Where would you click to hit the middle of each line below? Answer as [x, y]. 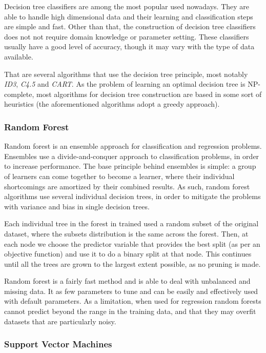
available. [19, 56]
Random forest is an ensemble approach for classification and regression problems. [133, 146]
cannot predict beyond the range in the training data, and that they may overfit [130, 311]
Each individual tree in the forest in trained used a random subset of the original [131, 223]
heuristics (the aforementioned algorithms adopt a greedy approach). [112, 104]
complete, [19, 94]
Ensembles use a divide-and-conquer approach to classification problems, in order [132, 156]
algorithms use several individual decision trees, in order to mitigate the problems [132, 196]
